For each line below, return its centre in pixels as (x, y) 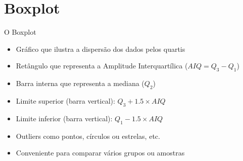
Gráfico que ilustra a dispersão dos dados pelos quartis (101, 49)
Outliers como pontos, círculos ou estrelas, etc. (88, 136)
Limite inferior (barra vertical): (64, 118)
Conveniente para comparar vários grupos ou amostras (100, 153)
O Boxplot (20, 32)
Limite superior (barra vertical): (65, 100)
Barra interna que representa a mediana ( (80, 83)
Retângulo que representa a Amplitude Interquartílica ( (102, 66)
